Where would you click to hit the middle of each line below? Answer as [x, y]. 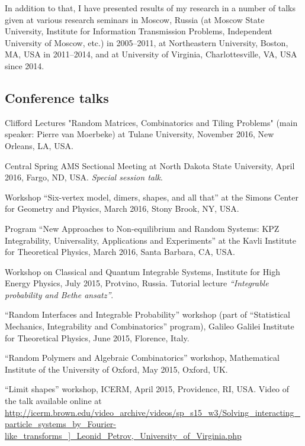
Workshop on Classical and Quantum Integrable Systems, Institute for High [142, 271]
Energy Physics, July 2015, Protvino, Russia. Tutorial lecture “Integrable [137, 283]
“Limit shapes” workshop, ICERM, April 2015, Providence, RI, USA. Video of [147, 389]
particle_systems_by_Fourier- [60, 424]
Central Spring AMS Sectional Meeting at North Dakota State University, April [150, 165]
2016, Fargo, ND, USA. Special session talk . [84, 177]
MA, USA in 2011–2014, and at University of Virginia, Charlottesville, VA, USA [151, 54]
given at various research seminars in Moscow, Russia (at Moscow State [135, 19]
